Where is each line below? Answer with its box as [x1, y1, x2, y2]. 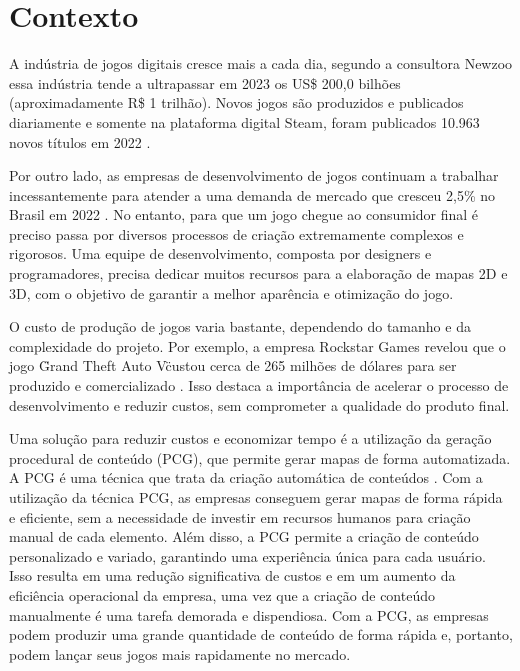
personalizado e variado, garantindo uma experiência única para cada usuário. [9, 545, 486, 566]
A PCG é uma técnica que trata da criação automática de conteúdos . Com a [9, 467, 483, 488]
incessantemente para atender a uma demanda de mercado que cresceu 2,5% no [9, 184, 496, 205]
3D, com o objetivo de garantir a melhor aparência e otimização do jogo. [9, 282, 454, 303]
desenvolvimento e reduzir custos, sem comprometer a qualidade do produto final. [9, 394, 510, 415]
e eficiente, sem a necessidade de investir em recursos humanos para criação [9, 506, 471, 527]
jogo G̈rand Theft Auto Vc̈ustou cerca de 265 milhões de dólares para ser [9, 355, 457, 376]
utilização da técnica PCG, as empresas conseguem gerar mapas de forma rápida [9, 487, 503, 507]
